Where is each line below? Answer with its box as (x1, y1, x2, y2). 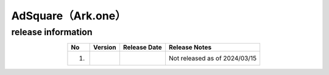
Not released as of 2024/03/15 (168, 54, 257, 63)
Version (93, 43, 117, 51)
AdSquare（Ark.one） (11, 9, 126, 22)
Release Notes (168, 43, 212, 51)
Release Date (122, 43, 163, 51)
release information (11, 27, 93, 37)
